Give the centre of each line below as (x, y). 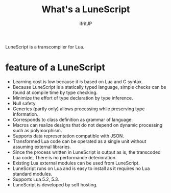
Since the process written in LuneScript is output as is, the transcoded (87, 152)
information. (25, 114)
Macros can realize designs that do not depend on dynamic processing (88, 125)
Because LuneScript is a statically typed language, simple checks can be (89, 87)
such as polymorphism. (37, 130)
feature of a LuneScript (55, 68)
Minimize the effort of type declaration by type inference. (73, 98)
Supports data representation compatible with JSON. (68, 136)
